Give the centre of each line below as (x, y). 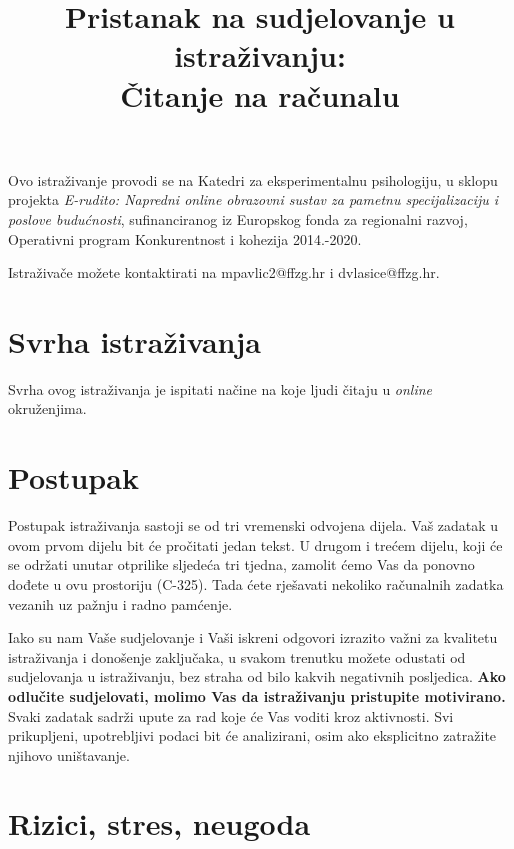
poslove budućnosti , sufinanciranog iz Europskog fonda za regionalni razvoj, (238, 218)
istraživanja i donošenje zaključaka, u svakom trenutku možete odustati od (237, 656)
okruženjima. (47, 408)
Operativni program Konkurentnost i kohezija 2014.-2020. (185, 238)
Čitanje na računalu (260, 94)
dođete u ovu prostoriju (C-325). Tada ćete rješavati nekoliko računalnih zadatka (256, 583)
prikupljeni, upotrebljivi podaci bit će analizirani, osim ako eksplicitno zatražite (252, 735)
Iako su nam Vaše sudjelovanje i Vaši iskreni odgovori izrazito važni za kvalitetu (253, 637)
